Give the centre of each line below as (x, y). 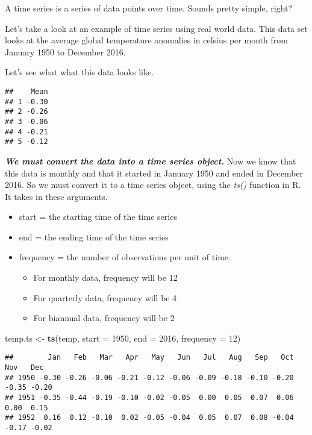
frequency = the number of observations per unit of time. (125, 257)
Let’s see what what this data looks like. (80, 72)
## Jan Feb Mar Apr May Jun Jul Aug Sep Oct (149, 358)
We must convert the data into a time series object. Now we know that (151, 161)
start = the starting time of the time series (98, 217)
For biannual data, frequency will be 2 (104, 318)
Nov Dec (24, 368)
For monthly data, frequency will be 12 (105, 277)
